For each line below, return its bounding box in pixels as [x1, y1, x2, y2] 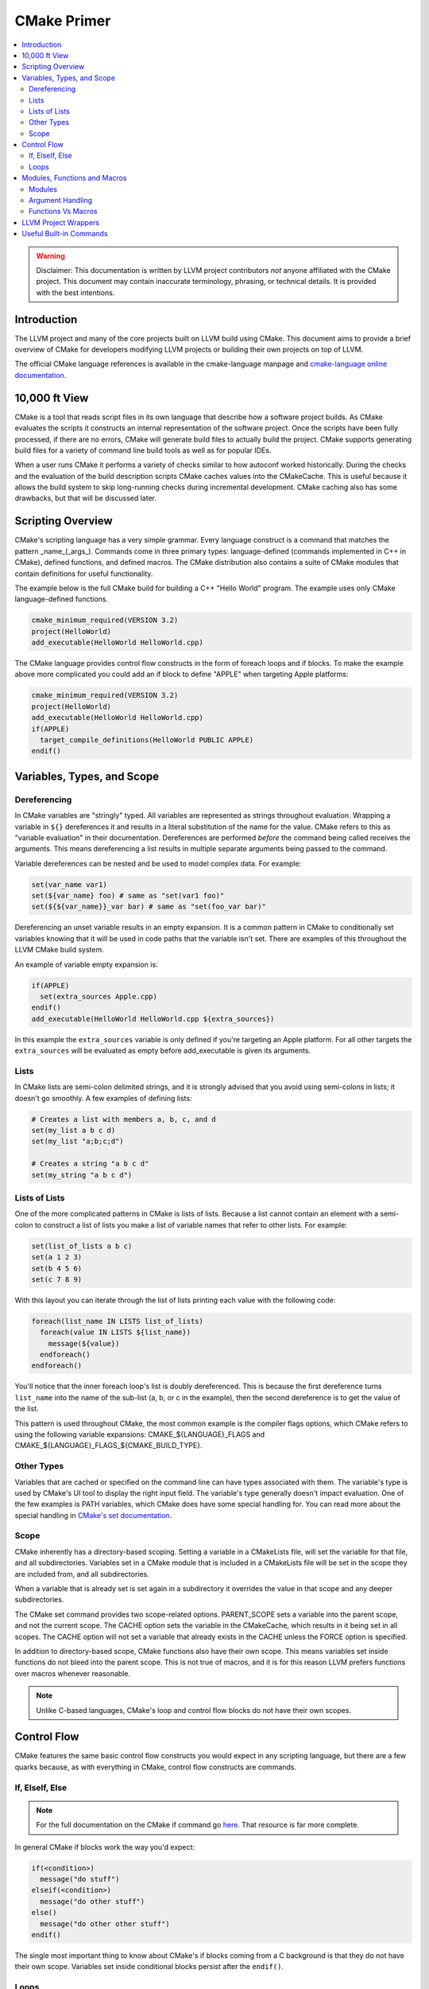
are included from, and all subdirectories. [14, 1569, 150, 1578]
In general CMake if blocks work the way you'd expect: [14, 1842, 195, 1851]
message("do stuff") [40, 1874, 120, 1883]
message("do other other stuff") [40, 1919, 170, 1929]
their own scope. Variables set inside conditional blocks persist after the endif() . [14, 1962, 284, 1971]
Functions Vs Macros [29, 207, 98, 216]
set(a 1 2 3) [31, 1253, 83, 1262]
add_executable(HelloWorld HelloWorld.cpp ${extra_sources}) [31, 1014, 275, 1023]
